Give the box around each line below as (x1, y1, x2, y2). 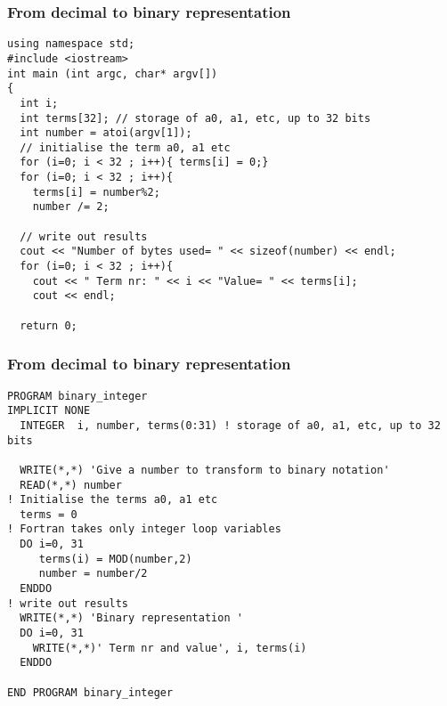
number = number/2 (38, 567, 148, 580)
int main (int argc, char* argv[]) (7, 67, 218, 80)
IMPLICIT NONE (7, 404, 91, 418)
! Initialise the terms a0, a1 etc (7, 493, 218, 507)
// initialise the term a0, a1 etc (20, 141, 231, 154)
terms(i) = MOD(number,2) (38, 552, 192, 565)
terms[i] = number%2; (32, 185, 160, 199)
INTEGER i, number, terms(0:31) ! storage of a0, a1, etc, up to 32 (20, 418, 441, 432)
